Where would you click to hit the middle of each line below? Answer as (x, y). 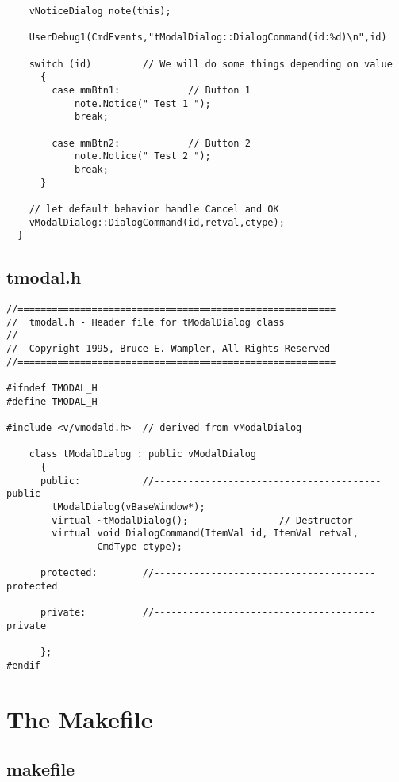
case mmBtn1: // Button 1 (151, 90)
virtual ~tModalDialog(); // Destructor (202, 520)
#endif (23, 665)
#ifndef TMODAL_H (52, 388)
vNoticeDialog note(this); (100, 11)
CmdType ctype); (140, 546)
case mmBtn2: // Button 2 (151, 143)
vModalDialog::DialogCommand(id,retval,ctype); (157, 222)
